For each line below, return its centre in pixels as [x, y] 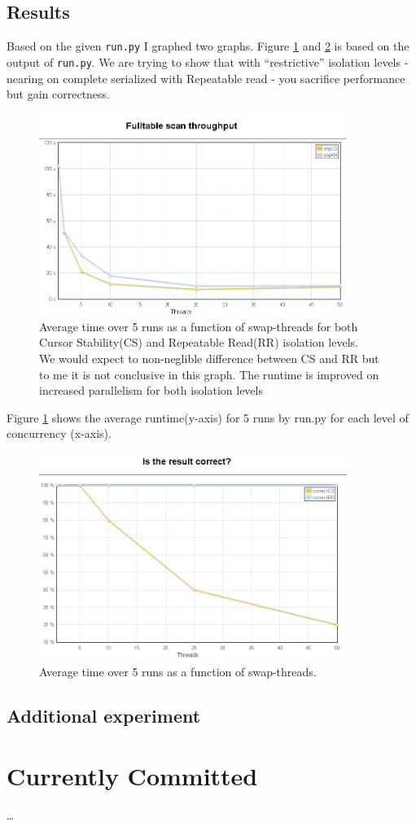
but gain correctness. [59, 94]
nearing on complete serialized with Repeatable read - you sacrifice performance [206, 78]
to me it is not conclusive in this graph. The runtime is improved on [209, 374]
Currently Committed [132, 775]
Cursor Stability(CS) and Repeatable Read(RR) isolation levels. [199, 342]
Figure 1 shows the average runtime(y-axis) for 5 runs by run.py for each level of [208, 417]
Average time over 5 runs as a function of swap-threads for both [199, 326]
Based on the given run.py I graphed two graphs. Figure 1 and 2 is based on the [208, 46]
